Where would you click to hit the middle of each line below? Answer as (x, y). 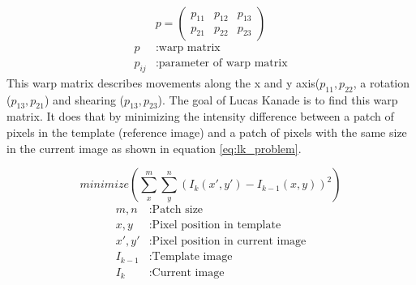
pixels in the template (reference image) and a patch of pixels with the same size (207, 132)
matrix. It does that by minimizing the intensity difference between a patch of (200, 116)
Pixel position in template (217, 225)
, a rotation (382, 82)
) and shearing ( (84, 99)
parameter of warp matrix (223, 64)
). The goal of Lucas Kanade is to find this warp (278, 99)
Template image (192, 257)
